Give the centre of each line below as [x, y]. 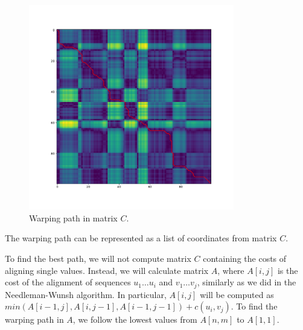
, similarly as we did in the [247, 282]
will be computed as [237, 294]
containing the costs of [245, 258]
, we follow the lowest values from [135, 319]
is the [288, 270]
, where [231, 270]
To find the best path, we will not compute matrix [98, 258]
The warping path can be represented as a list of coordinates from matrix [141, 238]
